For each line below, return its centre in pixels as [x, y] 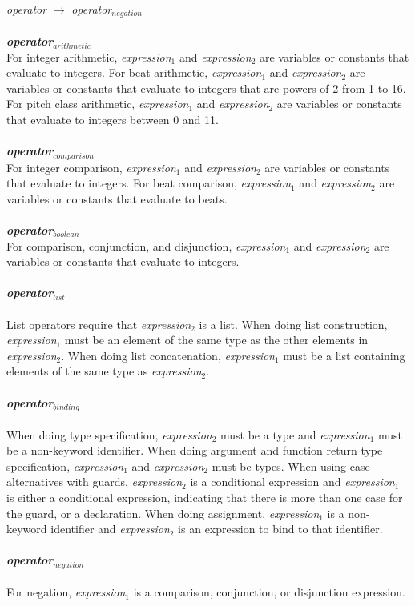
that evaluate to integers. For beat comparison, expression [149, 183]
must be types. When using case [291, 466]
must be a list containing [344, 355]
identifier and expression [110, 529]
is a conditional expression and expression [292, 482]
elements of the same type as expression [104, 371]
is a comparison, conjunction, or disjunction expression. [269, 592]
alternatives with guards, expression [95, 482]
